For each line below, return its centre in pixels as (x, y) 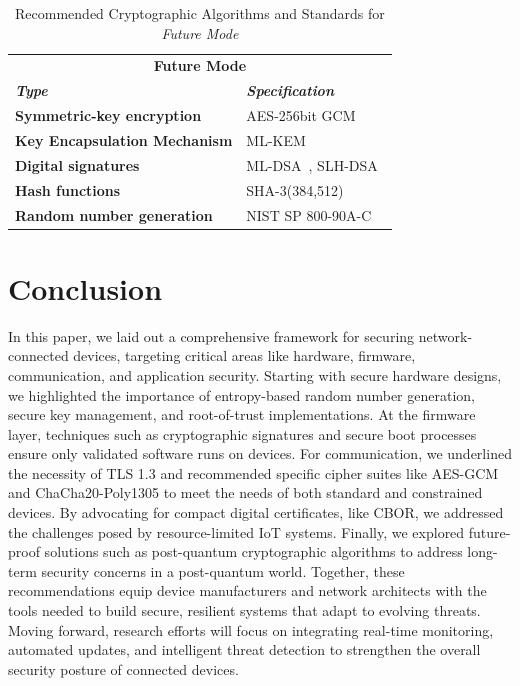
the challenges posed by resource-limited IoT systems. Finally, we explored (236, 531)
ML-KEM (276, 139)
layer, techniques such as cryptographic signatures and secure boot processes (242, 433)
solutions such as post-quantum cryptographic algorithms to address (253, 551)
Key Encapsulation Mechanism (124, 139)
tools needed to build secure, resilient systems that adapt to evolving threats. (244, 610)
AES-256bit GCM (301, 115)
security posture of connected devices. (123, 668)
